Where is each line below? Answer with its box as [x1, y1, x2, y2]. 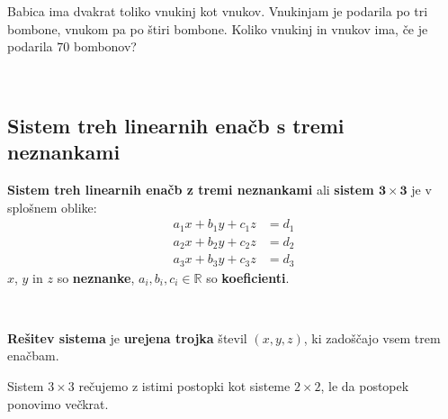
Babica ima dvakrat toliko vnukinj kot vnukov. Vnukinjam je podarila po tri [7, 2, 428, 20]
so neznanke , [57, 268, 135, 287]
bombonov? [73, 37, 137, 56]
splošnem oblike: [7, 197, 97, 216]
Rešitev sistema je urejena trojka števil [7, 328, 247, 347]
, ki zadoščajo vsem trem [303, 328, 441, 347]
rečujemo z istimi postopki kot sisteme [78, 376, 291, 395]
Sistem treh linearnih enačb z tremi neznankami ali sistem [7, 179, 374, 198]
